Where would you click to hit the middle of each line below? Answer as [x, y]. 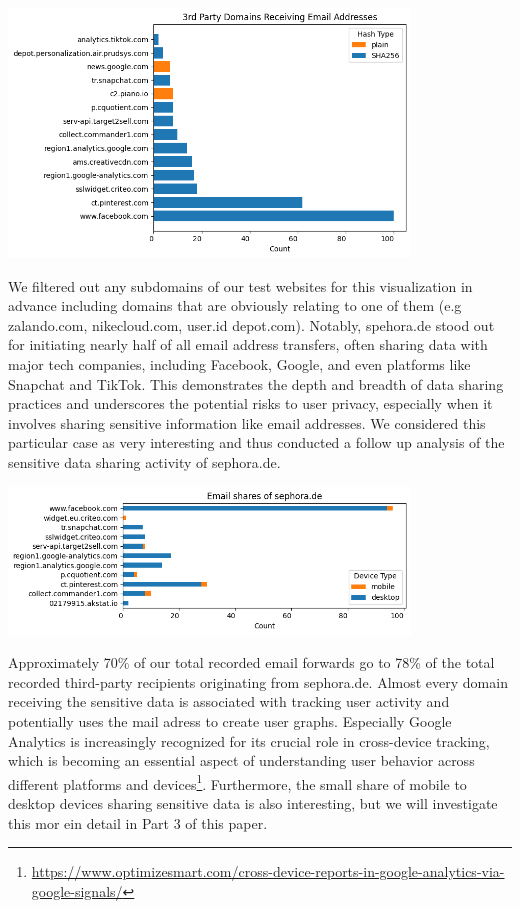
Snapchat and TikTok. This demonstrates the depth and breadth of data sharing [256, 383]
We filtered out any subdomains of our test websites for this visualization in [240, 285]
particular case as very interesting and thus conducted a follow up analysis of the [256, 442]
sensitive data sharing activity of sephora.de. [144, 462]
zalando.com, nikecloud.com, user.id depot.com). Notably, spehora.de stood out [251, 324]
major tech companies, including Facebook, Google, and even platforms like [239, 364]
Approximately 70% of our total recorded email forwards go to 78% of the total [251, 662]
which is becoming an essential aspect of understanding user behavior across [241, 760]
